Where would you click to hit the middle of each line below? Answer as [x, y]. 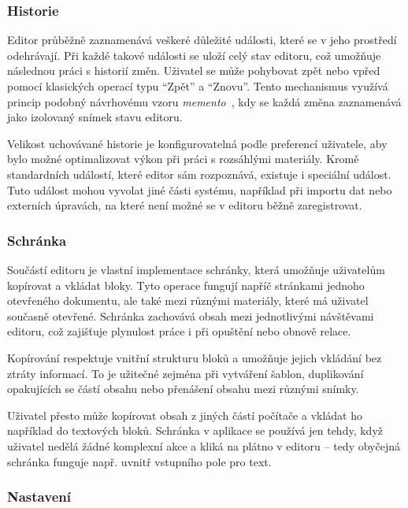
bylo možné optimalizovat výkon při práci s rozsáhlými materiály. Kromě [183, 159]
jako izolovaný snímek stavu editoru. [95, 117]
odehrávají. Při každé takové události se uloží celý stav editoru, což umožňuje [194, 55]
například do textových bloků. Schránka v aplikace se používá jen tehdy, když [195, 430]
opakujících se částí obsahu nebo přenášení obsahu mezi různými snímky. [183, 389]
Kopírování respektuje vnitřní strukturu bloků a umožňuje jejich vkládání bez [195, 357]
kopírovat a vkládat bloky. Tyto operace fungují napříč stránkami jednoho [186, 285]
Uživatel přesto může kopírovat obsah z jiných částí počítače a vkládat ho [185, 415]
